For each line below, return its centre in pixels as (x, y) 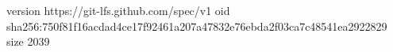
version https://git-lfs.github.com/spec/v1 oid (118, 10)
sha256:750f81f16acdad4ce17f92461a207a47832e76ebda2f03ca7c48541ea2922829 (197, 26)
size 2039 (28, 41)
